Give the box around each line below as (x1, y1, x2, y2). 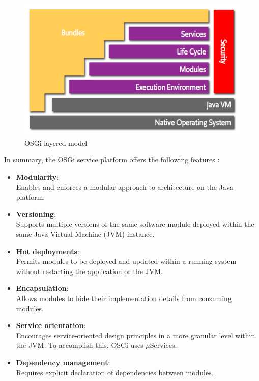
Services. (150, 340, 177, 350)
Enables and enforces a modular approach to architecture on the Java (16, 181, 233, 192)
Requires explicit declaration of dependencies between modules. (16, 367, 214, 377)
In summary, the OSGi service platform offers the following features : (4, 154, 220, 165)
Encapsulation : (16, 283, 69, 293)
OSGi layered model (24, 137, 88, 148)
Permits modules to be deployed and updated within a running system (16, 256, 237, 266)
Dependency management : (16, 357, 110, 367)
